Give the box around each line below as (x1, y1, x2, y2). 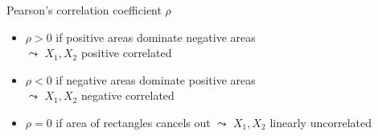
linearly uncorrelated (269, 113, 372, 130)
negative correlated (80, 87, 175, 104)
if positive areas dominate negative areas (55, 28, 256, 45)
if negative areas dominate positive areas (55, 71, 256, 88)
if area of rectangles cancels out (55, 113, 211, 130)
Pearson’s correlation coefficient (6, 2, 162, 18)
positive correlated (80, 44, 172, 61)
